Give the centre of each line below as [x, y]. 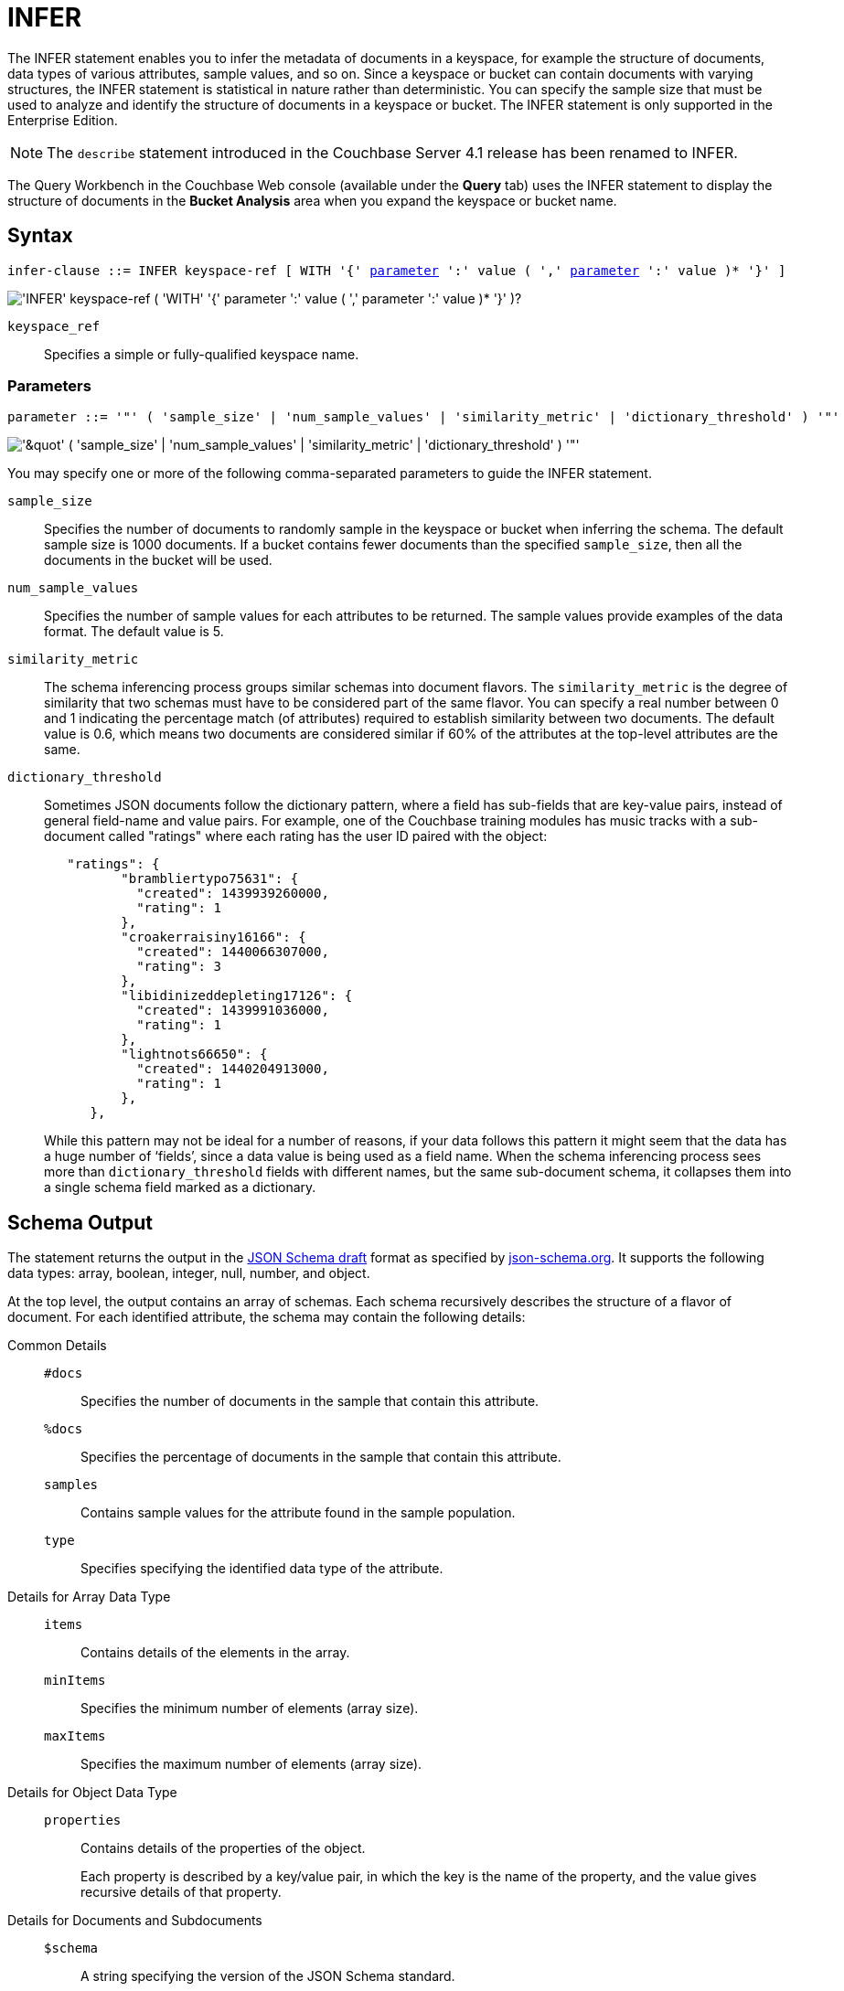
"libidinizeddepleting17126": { [237, 996]
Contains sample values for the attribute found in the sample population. [298, 1513]
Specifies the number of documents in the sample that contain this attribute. [310, 1401]
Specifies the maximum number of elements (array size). [251, 1764]
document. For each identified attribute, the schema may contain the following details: [267, 1317]
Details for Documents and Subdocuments [135, 1921]
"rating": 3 [179, 967]
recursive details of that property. [181, 1892]
